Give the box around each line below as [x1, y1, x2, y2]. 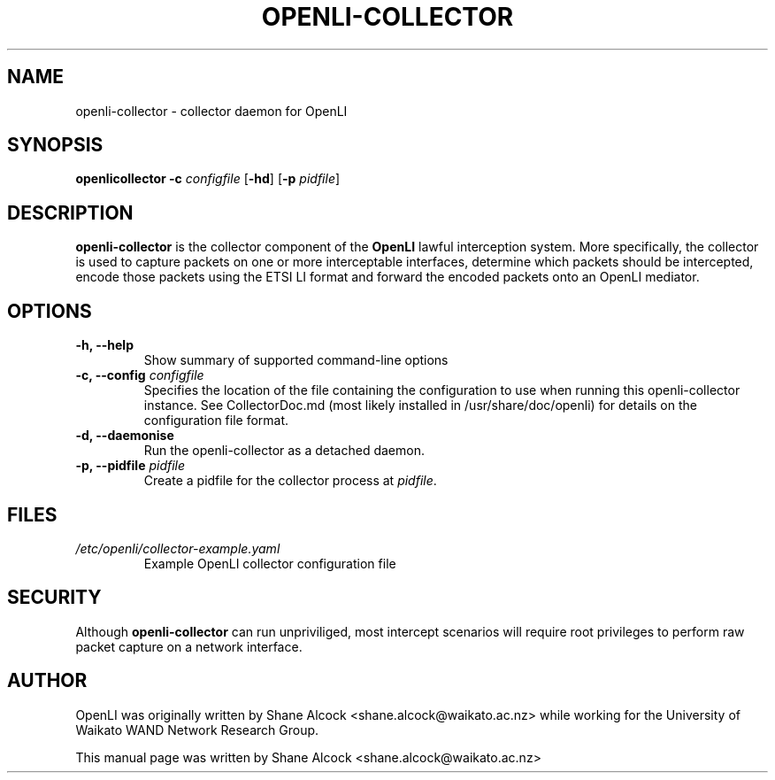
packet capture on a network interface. [75, 638, 303, 654]
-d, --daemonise [75, 428, 174, 444]
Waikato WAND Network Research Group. [75, 722, 319, 738]
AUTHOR [7, 669, 88, 692]
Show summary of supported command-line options [143, 352, 449, 368]
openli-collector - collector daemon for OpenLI [75, 103, 348, 119]
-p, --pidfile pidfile [75, 458, 186, 474]
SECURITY [7, 586, 102, 609]
